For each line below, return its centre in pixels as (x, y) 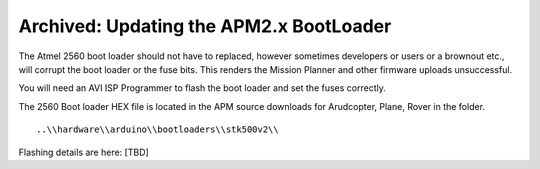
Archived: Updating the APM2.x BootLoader (205, 26)
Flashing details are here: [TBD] (83, 152)
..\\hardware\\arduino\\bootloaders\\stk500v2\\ (157, 129)
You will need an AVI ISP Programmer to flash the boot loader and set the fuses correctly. (202, 88)
